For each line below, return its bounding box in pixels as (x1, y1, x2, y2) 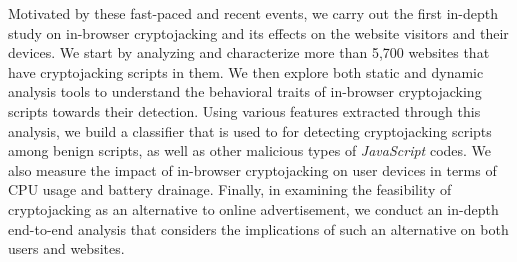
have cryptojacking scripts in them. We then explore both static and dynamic (8, 61, 484, 82)
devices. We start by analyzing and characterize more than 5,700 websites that (8, 42, 490, 63)
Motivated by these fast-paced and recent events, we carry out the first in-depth (8, 3, 499, 23)
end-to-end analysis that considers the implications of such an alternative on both (8, 218, 509, 239)
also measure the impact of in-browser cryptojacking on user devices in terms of (8, 159, 497, 180)
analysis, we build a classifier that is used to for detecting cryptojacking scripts (8, 120, 492, 141)
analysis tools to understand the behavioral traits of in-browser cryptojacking (8, 81, 482, 102)
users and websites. (8, 238, 125, 259)
